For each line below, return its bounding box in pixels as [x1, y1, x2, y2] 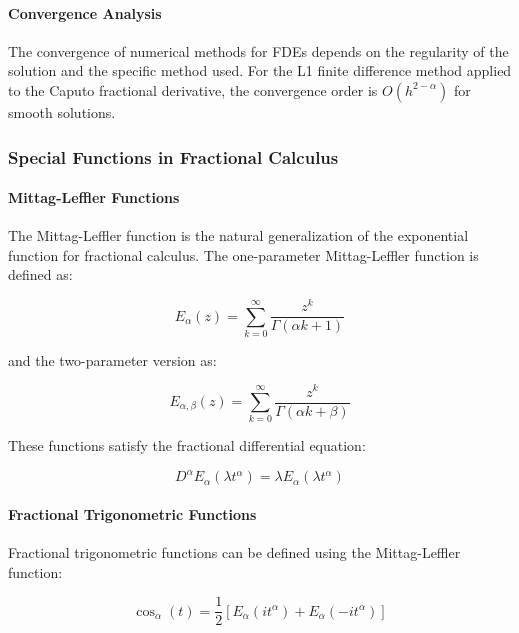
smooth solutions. [8, 101, 116, 122]
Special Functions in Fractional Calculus [8, 144, 339, 169]
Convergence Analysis [8, 2, 162, 23]
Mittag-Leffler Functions [8, 187, 180, 208]
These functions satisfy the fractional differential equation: [8, 435, 366, 456]
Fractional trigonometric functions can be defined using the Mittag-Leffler [8, 542, 461, 563]
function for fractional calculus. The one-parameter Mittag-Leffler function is [8, 244, 479, 265]
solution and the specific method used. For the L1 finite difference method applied [8, 60, 512, 81]
